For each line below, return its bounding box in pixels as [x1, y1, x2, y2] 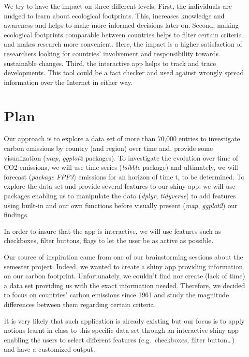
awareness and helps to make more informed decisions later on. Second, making [4, 20, 239, 30]
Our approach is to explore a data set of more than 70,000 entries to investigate [4, 133, 240, 144]
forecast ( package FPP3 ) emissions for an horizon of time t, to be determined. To [4, 171, 245, 181]
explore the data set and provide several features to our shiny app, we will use [4, 181, 235, 191]
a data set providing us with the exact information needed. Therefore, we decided [4, 280, 245, 290]
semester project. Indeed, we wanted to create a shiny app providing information [4, 261, 243, 271]
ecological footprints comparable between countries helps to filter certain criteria [4, 29, 242, 39]
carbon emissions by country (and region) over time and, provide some [4, 143, 213, 153]
